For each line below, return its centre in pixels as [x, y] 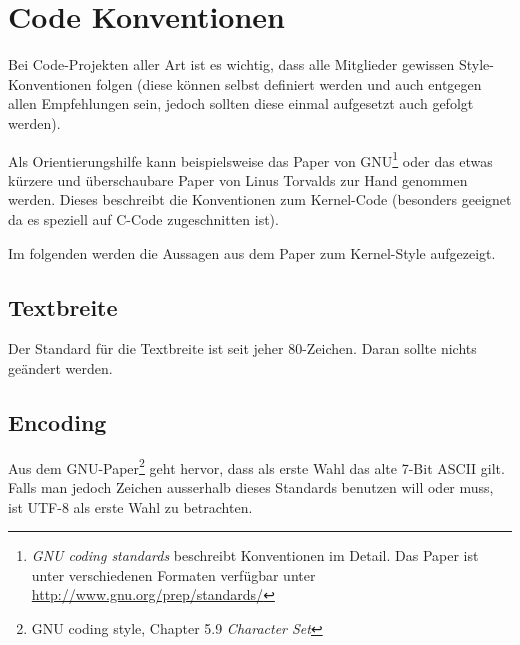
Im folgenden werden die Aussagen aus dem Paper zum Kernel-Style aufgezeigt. [252, 252]
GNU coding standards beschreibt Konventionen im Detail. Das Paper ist [255, 555]
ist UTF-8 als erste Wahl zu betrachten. [130, 506]
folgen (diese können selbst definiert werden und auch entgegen [289, 83]
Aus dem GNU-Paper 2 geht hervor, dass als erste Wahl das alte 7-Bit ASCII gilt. [256, 466]
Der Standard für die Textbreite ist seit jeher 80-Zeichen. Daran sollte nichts [242, 348]
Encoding [57, 421]
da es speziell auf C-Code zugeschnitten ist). [143, 218]
